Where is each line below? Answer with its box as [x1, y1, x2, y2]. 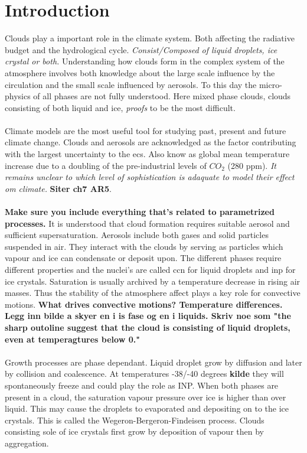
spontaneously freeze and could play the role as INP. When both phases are [5, 379, 279, 391]
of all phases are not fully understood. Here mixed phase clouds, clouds [33, 90, 291, 102]
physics [5, 90, 31, 102]
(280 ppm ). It [227, 159, 276, 171]
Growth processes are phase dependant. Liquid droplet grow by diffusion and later [5, 356, 302, 368]
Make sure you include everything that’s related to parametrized [5, 206, 275, 218]
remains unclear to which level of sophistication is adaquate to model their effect [5, 171, 295, 183]
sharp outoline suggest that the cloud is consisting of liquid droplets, [5, 321, 290, 333]
